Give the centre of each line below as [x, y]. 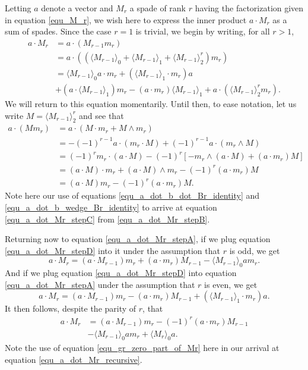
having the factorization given [249, 8]
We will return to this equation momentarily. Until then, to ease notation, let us [151, 103]
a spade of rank [158, 8]
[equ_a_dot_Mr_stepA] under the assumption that [100, 284]
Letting [18, 8]
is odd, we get [255, 250]
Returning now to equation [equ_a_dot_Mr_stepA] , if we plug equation [138, 239]
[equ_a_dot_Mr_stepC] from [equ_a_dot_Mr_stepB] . [107, 219]
